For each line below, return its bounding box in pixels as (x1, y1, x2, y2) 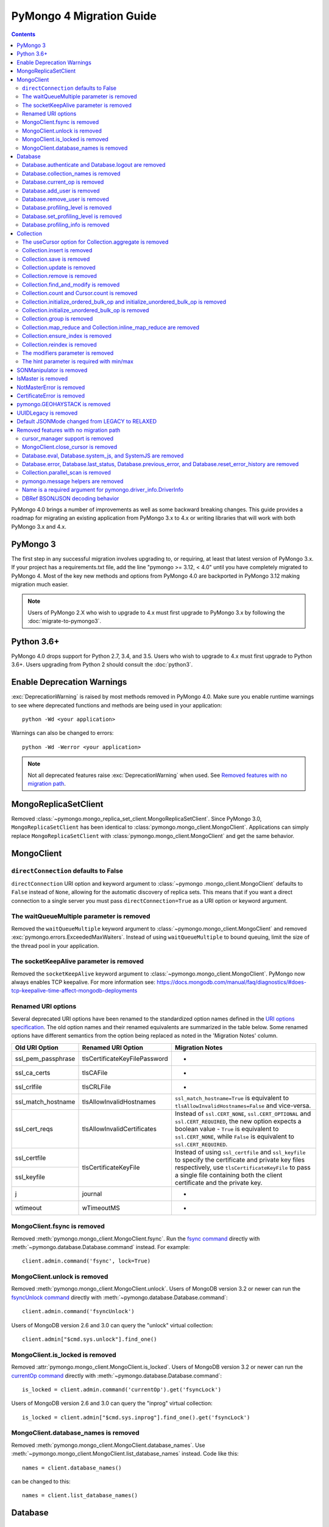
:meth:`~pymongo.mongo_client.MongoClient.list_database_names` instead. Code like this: (11, 1450, 239, 1457)
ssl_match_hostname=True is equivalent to (174, 1093, 289, 1102)
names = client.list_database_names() (22, 1492, 138, 1499)
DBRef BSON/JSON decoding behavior (22, 495, 119, 502)
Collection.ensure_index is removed (22, 332, 112, 340)
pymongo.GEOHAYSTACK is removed (16, 401, 111, 408)
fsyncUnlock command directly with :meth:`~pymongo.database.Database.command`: (11, 1294, 228, 1301)
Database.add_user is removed (22, 187, 100, 194)
